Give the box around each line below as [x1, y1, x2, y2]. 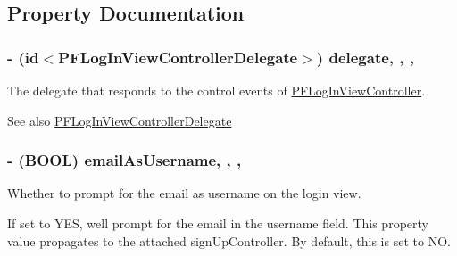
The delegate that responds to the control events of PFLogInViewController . [7, 81, 426, 99]
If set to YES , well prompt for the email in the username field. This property [7, 214, 428, 232]
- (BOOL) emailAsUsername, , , [7, 149, 242, 171]
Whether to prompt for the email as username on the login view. [7, 184, 361, 202]
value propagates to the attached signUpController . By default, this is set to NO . [7, 231, 451, 250]
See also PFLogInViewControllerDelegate [7, 111, 232, 129]
